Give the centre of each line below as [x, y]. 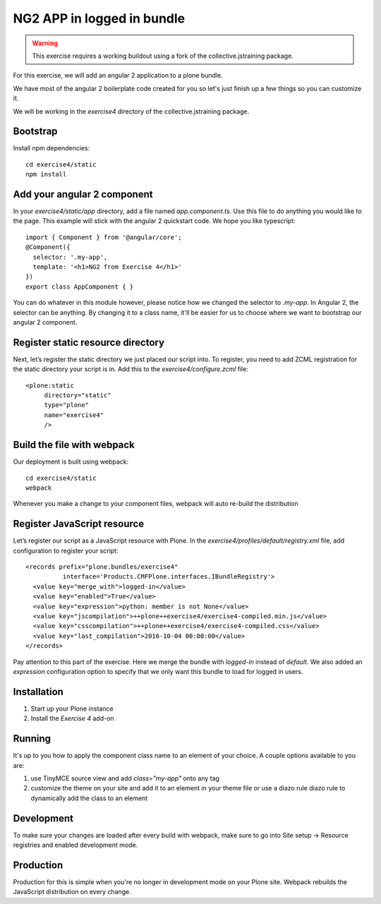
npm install [46, 174]
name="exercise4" [74, 415]
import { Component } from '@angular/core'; [104, 237]
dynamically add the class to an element [89, 798]
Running [32, 739]
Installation [38, 692]
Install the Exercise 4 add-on [72, 718]
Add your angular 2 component [83, 194]
